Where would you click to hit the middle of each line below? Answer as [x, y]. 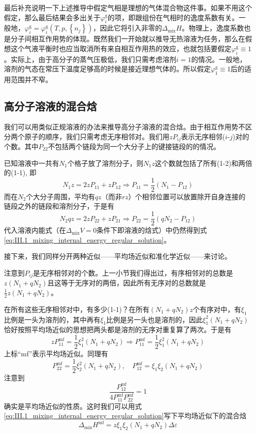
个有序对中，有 [217, 309]
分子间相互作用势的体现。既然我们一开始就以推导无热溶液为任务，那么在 [128, 39]
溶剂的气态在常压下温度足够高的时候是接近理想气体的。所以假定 [107, 69]
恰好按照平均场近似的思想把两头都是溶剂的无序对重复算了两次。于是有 [118, 329]
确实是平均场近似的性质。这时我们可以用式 [73, 406]
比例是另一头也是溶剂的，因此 [154, 319]
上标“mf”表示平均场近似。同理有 [56, 354]
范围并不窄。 [31, 79]
